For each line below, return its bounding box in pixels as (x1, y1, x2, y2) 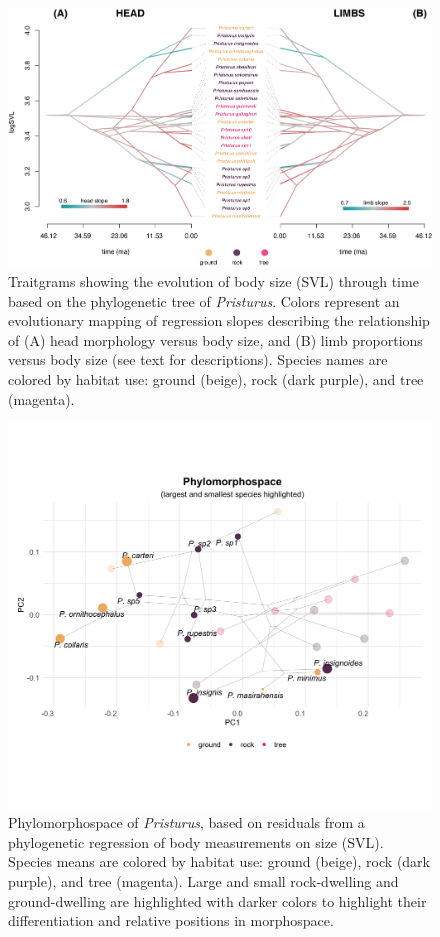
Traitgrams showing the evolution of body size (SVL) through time (8, 271, 419, 292)
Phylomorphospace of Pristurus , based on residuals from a (8, 812, 365, 833)
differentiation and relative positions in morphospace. (8, 910, 334, 931)
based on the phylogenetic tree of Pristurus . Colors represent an (8, 290, 400, 311)
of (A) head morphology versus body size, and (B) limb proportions (8, 329, 423, 350)
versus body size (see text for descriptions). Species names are (8, 349, 388, 370)
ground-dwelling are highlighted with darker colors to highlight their (8, 890, 427, 911)
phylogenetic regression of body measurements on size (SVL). (8, 831, 384, 852)
